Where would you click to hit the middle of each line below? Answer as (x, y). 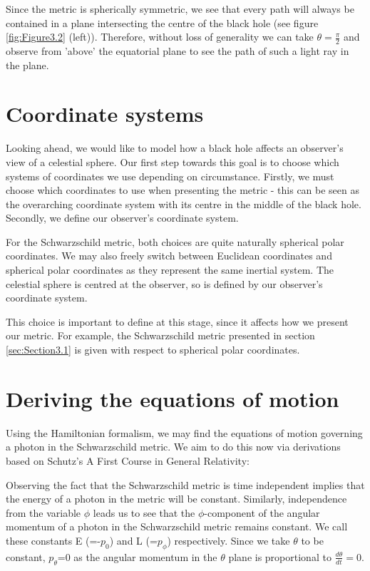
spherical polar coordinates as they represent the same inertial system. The (170, 270)
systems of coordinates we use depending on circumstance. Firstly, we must (170, 176)
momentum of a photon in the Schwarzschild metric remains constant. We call (177, 526)
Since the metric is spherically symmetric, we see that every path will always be (180, 9)
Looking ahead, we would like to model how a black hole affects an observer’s (175, 148)
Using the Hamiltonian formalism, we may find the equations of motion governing (184, 432)
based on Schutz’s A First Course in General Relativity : (128, 460)
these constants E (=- (53, 540)
